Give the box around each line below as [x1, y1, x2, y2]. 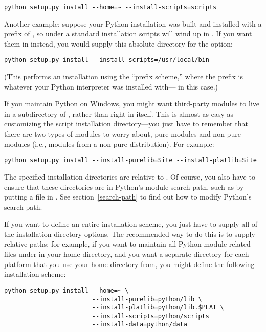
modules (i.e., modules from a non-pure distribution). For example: [4, 138, 214, 149]
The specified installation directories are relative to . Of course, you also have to [4, 171, 255, 182]
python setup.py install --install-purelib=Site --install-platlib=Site [4, 157, 257, 164]
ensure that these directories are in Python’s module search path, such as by [4, 181, 244, 192]
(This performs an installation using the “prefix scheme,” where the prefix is [4, 71, 243, 82]
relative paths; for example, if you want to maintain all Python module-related [4, 238, 251, 249]
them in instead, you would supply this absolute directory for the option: [4, 38, 233, 49]
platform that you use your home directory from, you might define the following [4, 258, 255, 269]
